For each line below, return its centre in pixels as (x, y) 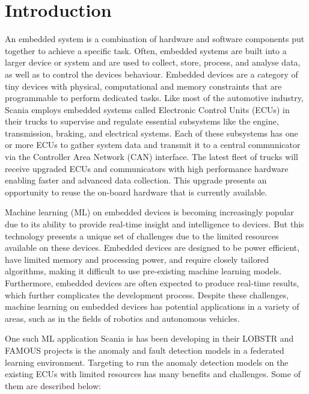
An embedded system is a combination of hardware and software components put (155, 39)
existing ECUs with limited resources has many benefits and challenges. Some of (153, 374)
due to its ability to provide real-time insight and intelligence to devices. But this (154, 224)
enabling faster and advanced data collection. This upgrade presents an (136, 180)
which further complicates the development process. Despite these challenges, (147, 294)
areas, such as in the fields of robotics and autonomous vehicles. (122, 318)
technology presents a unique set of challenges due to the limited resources (142, 235)
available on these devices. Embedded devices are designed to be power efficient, (152, 248)
